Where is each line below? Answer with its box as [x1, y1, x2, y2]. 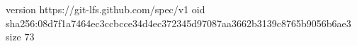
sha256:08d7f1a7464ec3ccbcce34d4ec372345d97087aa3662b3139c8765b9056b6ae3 [6, 15, 351, 30]
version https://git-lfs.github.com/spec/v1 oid [6, 2, 205, 16]
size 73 [6, 29, 35, 44]
